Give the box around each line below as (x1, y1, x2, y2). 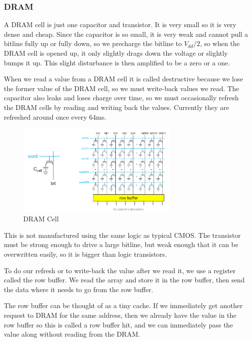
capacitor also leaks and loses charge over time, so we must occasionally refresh (4, 93, 239, 103)
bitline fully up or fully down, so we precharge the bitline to (4, 38, 182, 48)
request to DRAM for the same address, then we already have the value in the (4, 310, 236, 320)
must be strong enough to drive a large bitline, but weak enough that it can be (4, 239, 238, 249)
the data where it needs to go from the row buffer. (4, 284, 153, 294)
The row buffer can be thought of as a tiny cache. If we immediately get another (4, 300, 243, 311)
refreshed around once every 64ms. (4, 111, 107, 122)
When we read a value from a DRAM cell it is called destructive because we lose (4, 74, 243, 84)
